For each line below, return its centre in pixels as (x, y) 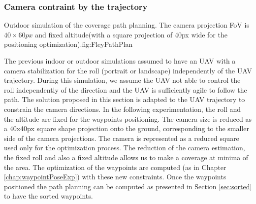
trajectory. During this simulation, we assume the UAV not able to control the (122, 80)
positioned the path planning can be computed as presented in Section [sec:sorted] (128, 186)
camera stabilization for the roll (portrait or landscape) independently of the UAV (128, 70)
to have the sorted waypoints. (48, 196)
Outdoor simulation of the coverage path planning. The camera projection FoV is (127, 25)
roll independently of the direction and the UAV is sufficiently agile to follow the (126, 89)
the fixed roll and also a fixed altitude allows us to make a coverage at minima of (126, 157)
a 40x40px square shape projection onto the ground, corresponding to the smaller (127, 128)
